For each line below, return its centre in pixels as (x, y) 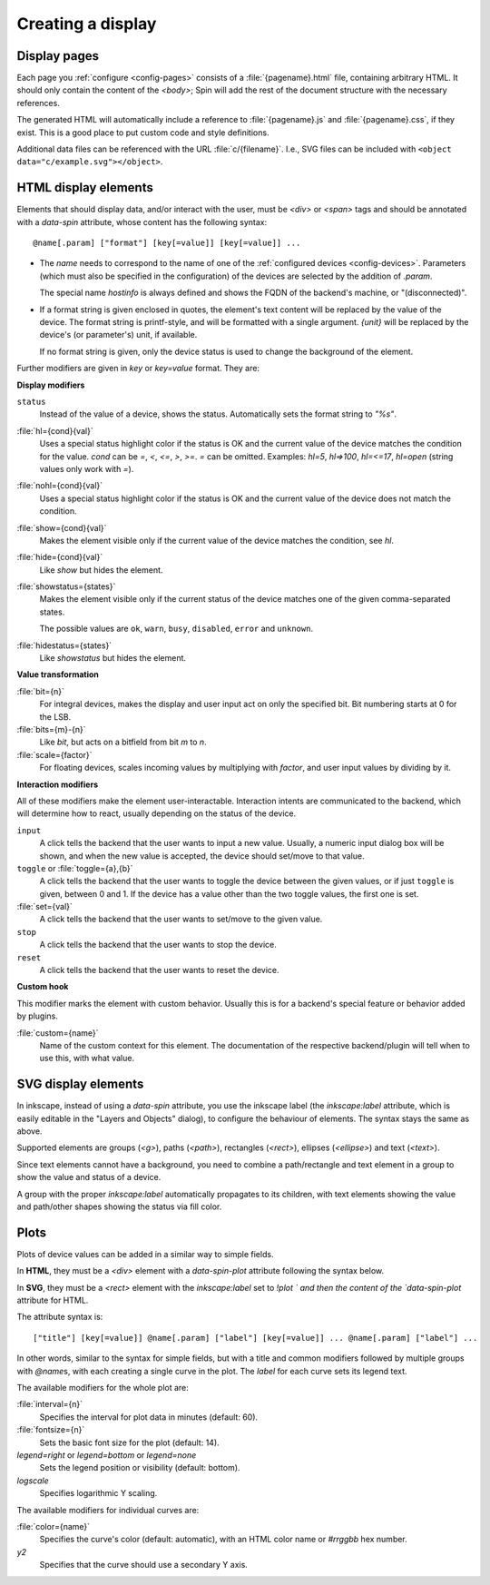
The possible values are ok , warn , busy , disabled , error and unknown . (176, 629)
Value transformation (58, 674)
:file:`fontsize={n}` (51, 1430)
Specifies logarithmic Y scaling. (98, 1493)
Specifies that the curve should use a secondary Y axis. (144, 1565)
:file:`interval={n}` (50, 1404)
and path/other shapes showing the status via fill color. (119, 1206)
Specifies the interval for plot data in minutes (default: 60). (149, 1417)
